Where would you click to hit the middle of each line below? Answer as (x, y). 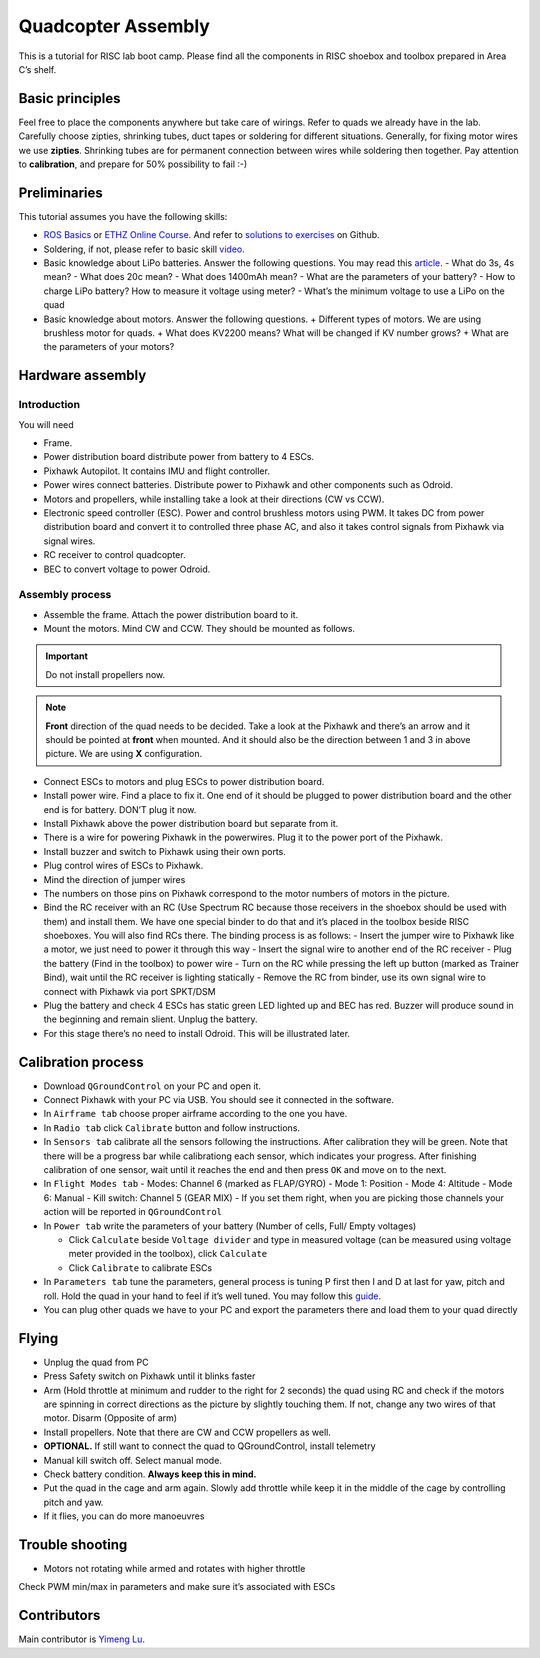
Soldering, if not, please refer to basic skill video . (144, 249)
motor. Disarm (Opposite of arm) (110, 1418)
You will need (46, 424)
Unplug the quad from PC (96, 1362)
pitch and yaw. (73, 1502)
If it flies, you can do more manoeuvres (124, 1516)
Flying (38, 1338)
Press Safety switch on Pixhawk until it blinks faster (149, 1376)
